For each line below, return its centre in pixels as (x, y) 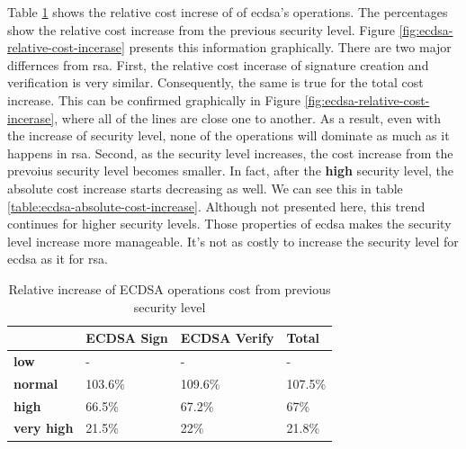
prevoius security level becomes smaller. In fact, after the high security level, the (231, 171)
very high (44, 428)
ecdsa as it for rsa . (58, 259)
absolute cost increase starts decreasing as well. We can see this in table (205, 188)
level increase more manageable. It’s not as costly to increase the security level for (233, 241)
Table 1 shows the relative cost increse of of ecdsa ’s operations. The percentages (228, 12)
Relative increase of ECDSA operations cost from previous (170, 288)
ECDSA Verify (227, 338)
